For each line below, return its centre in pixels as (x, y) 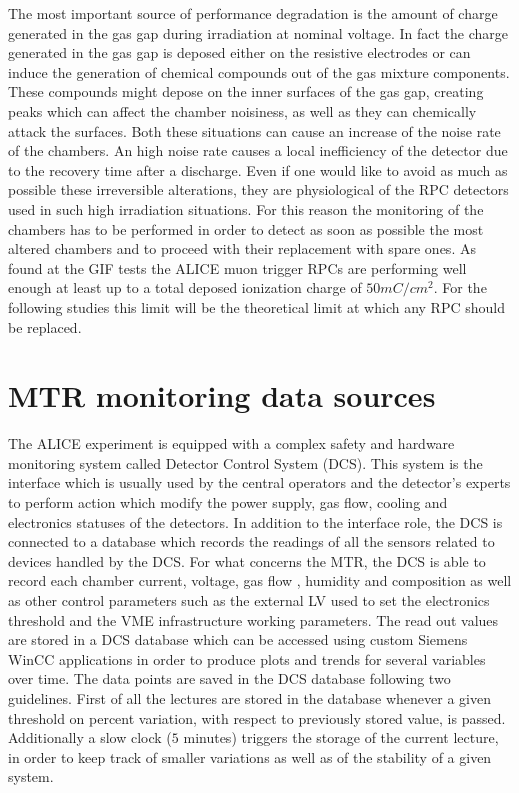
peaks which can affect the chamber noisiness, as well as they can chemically (242, 110)
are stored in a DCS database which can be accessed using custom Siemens (238, 639)
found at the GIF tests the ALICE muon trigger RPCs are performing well (237, 267)
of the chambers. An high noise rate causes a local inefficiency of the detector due (258, 150)
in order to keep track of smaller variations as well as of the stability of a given (250, 756)
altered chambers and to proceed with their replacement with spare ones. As (242, 248)
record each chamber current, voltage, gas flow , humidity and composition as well (260, 580)
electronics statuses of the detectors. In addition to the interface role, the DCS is (255, 521)
